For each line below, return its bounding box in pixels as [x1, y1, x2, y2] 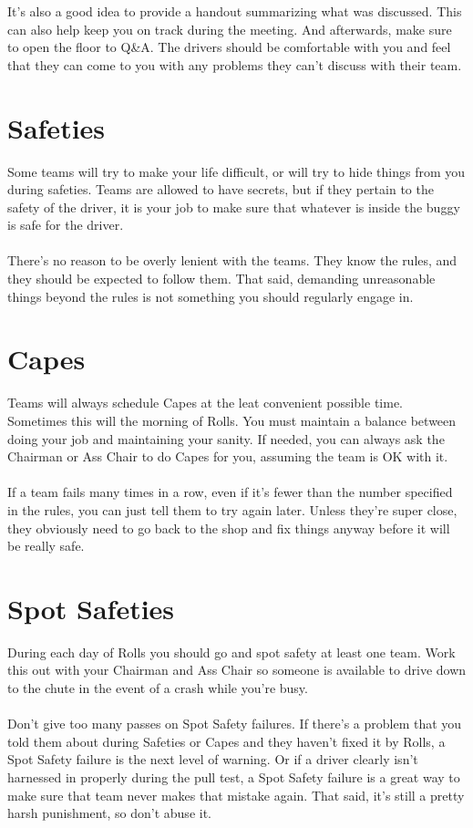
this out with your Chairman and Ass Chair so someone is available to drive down [7, 660, 467, 679]
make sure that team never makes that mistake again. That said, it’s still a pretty [7, 785, 465, 804]
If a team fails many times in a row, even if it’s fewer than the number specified [7, 482, 453, 502]
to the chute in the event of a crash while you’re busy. [7, 678, 308, 698]
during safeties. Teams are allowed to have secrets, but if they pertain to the [7, 180, 434, 199]
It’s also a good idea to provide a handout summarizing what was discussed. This [7, 2, 462, 20]
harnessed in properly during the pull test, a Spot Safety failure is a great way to [7, 768, 460, 786]
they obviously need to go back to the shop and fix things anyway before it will [7, 518, 450, 537]
